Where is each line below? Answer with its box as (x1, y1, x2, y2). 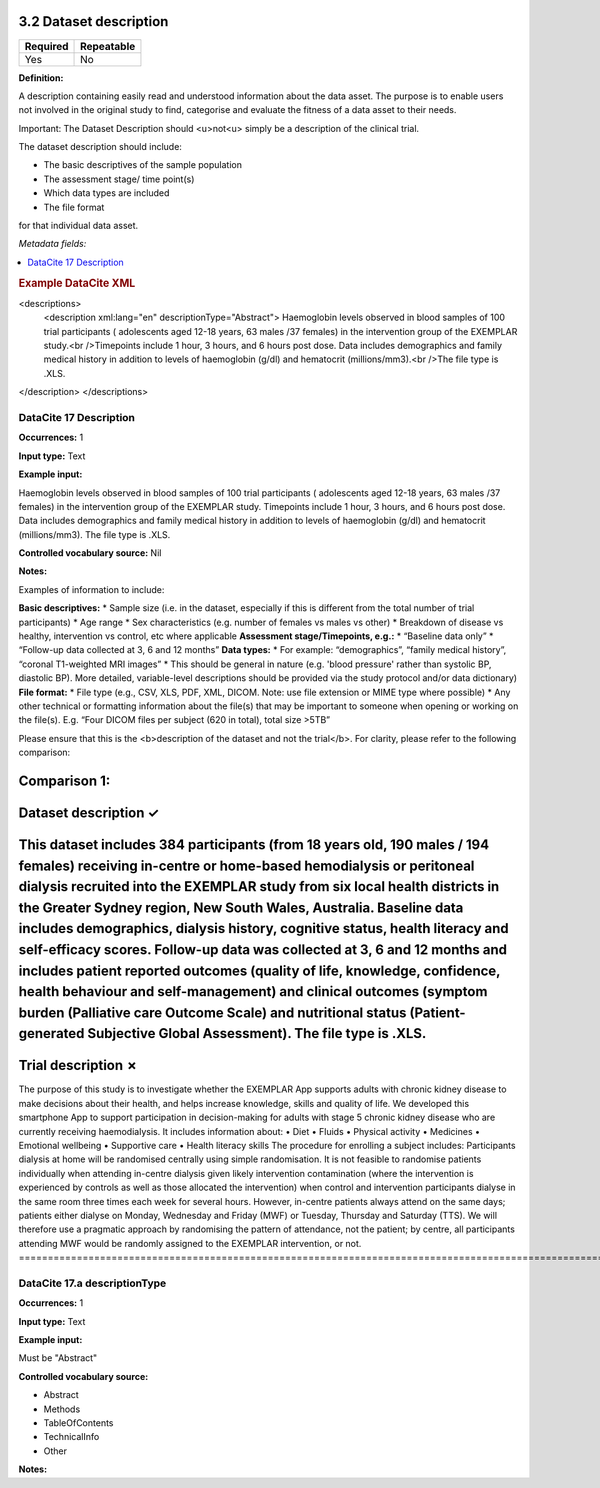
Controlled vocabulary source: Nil (18, 547, 162, 559)
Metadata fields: (18, 238, 87, 250)
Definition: (18, 71, 64, 84)
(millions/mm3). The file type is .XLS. (18, 528, 171, 540)
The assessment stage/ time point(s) (43, 173, 195, 185)
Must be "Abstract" (18, 1352, 98, 1364)
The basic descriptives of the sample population (43, 159, 243, 171)
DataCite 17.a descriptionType (18, 1276, 167, 1290)
